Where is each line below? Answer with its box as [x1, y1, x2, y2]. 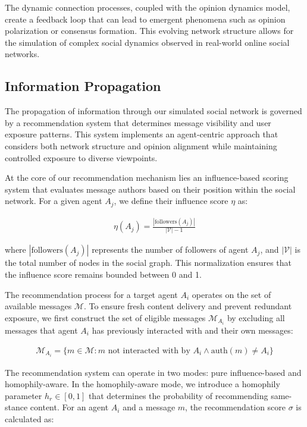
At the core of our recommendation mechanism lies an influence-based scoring [5, 171, 289, 184]
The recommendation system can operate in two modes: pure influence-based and [5, 366, 302, 378]
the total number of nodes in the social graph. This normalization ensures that [5, 256, 292, 269]
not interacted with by [108, 346, 190, 355]
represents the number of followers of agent [92, 243, 249, 256]
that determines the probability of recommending [88, 389, 268, 401]
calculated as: [5, 413, 54, 425]
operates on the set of [192, 288, 271, 300]
